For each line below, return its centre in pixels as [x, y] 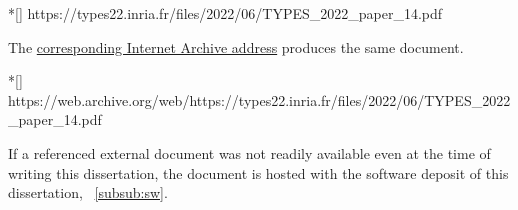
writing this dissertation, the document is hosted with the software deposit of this [258, 172]
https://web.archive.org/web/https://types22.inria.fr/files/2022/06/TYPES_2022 [259, 99]
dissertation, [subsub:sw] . [88, 192]
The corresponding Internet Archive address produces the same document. [236, 46]
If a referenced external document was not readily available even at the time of [249, 152]
